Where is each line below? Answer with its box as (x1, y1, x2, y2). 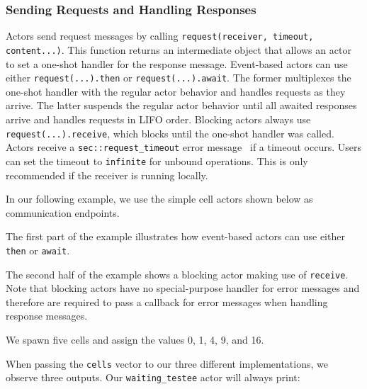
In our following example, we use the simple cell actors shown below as (6, 191, 313, 206)
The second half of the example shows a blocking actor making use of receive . (6, 266, 349, 281)
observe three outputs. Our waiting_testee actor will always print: (6, 370, 300, 385)
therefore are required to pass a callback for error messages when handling (6, 294, 328, 309)
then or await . (6, 242, 70, 257)
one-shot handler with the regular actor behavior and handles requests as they (6, 84, 346, 98)
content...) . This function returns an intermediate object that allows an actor (6, 42, 351, 57)
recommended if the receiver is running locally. (6, 167, 208, 182)
